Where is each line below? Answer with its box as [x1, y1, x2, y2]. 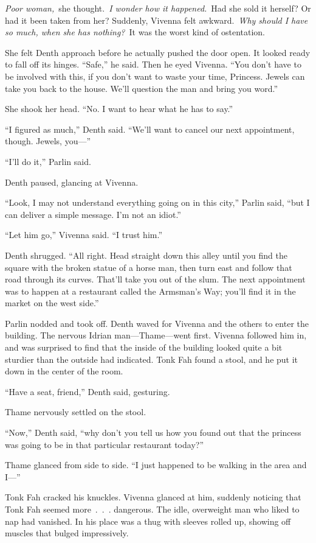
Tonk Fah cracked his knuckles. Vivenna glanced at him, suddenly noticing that [5, 491, 301, 503]
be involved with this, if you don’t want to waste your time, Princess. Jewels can [5, 69, 305, 82]
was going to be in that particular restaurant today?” [5, 438, 204, 450]
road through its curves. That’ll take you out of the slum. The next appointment [5, 273, 306, 286]
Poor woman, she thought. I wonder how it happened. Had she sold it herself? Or [5, 2, 311, 14]
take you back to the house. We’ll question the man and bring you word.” [5, 82, 278, 94]
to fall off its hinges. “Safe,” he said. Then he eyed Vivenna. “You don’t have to [5, 58, 301, 71]
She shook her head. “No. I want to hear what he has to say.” [5, 102, 233, 115]
